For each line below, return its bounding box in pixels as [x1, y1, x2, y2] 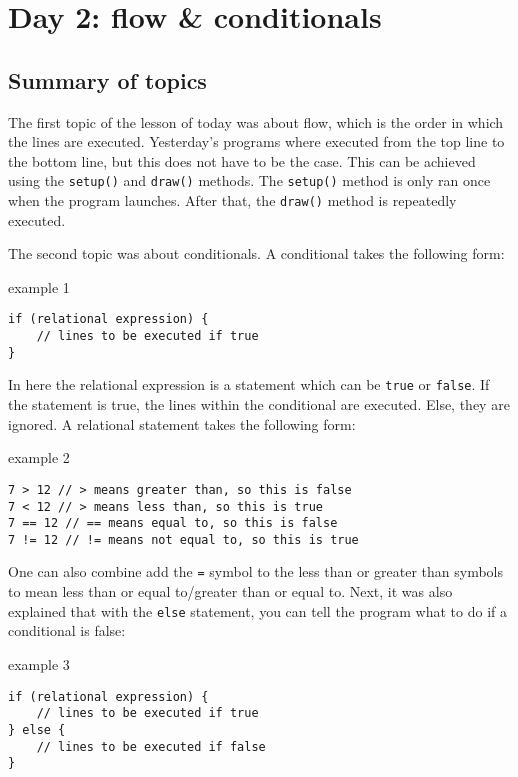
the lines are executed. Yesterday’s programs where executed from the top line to [8, 131, 505, 152]
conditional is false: [8, 620, 126, 641]
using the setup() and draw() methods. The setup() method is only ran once [8, 170, 491, 191]
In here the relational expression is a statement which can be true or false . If [8, 374, 490, 395]
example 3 [8, 653, 70, 674]
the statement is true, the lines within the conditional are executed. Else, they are [8, 394, 510, 415]
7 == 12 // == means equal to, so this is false [8, 516, 338, 531]
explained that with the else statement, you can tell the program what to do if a [8, 600, 507, 621]
